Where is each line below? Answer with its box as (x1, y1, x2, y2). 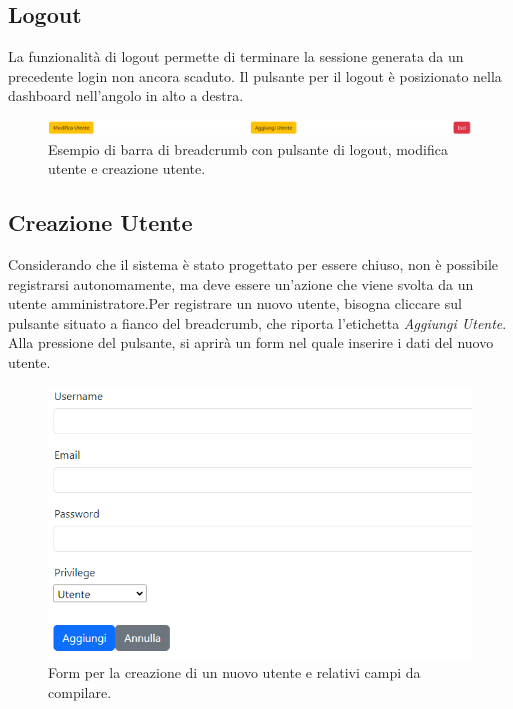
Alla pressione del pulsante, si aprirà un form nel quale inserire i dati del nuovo (8, 332, 494, 353)
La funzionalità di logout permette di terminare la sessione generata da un (8, 46, 464, 67)
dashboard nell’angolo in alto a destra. (8, 85, 244, 106)
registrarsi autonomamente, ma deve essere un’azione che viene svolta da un (8, 273, 474, 294)
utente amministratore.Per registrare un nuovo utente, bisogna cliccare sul (8, 293, 462, 314)
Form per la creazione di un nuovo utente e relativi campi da (48, 662, 421, 683)
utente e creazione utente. (48, 158, 206, 179)
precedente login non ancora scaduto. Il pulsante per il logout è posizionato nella (8, 65, 502, 86)
